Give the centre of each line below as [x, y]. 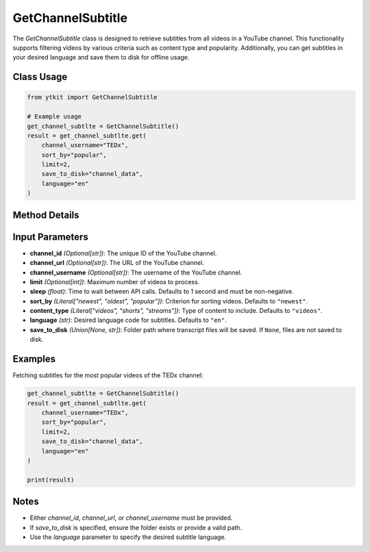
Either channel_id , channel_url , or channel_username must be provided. [131, 518]
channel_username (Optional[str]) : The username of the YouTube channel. [136, 272]
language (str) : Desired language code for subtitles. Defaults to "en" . [128, 320]
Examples [34, 359]
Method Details [46, 215]
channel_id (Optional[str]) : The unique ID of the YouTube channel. [123, 253]
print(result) [51, 480]
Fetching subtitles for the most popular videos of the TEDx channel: [108, 375]
